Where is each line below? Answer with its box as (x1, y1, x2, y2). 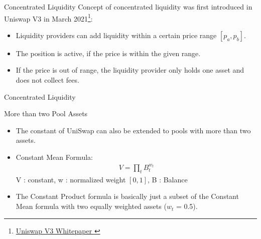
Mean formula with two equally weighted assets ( (16, 201, 167, 211)
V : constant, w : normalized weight (16, 174, 126, 184)
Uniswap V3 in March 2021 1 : (4, 12, 93, 24)
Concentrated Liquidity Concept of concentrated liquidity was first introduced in (4, 2, 252, 12)
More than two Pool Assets (4, 108, 88, 119)
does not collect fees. (16, 75, 79, 85)
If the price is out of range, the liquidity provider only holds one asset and (16, 65, 244, 75)
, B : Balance (148, 174, 188, 184)
